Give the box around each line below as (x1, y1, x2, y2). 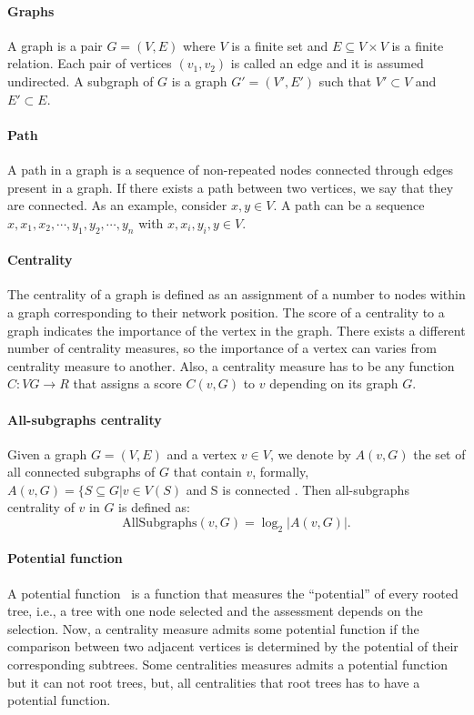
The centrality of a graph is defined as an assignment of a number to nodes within (7, 285, 466, 304)
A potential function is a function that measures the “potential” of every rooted (7, 583, 459, 602)
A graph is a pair (7, 35, 103, 55)
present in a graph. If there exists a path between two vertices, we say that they (7, 177, 454, 196)
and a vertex (166, 444, 237, 463)
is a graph (171, 71, 227, 90)
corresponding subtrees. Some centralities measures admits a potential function (7, 655, 449, 674)
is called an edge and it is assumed (230, 54, 424, 73)
